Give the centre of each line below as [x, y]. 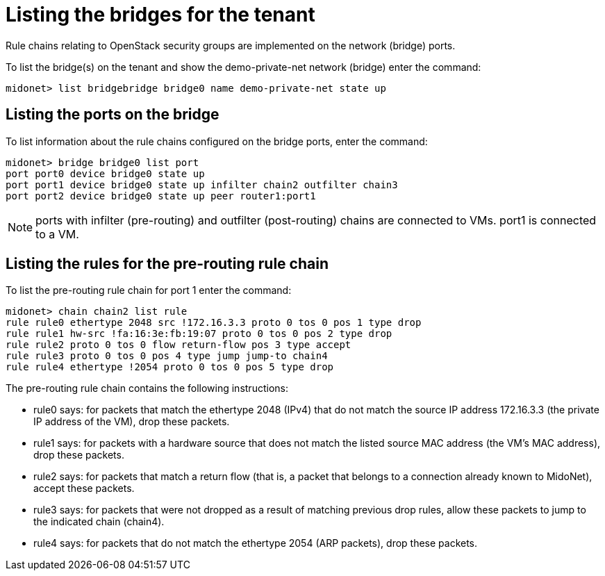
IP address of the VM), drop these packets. [132, 422]
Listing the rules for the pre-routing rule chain [167, 264]
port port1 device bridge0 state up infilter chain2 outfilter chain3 [202, 184]
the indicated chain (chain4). [99, 522]
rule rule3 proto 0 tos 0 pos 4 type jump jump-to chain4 [167, 356]
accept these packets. [84, 488]
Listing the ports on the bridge [113, 115]
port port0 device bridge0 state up [105, 173]
